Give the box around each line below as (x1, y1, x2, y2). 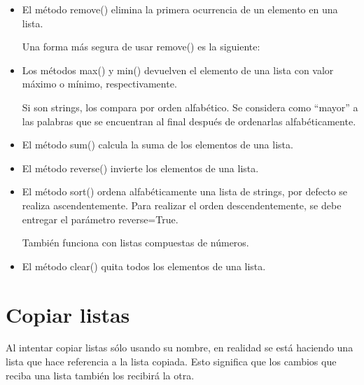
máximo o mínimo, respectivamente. (22, 76, 177, 91)
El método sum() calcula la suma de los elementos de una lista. (22, 137, 293, 152)
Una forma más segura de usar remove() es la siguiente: (22, 39, 260, 54)
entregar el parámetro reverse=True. (22, 211, 178, 226)
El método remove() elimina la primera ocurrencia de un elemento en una (22, 2, 338, 16)
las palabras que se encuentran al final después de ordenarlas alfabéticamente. (22, 113, 356, 128)
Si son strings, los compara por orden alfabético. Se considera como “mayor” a (22, 99, 358, 114)
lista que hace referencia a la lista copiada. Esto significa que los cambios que (6, 354, 337, 369)
